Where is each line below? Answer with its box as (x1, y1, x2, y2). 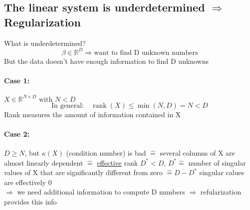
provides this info (4, 196, 57, 207)
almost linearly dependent (4, 157, 83, 168)
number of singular (188, 157, 246, 168)
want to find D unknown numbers (94, 49, 198, 56)
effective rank (97, 157, 138, 168)
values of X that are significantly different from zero (4, 167, 163, 178)
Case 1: (4, 75, 30, 85)
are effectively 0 (4, 177, 52, 187)
